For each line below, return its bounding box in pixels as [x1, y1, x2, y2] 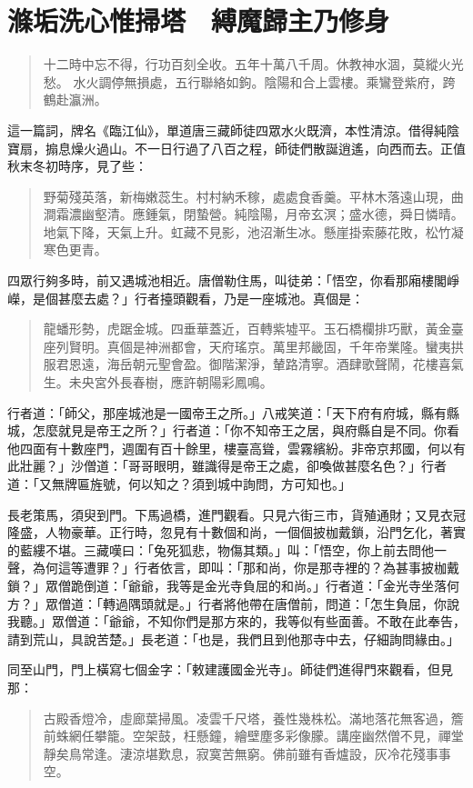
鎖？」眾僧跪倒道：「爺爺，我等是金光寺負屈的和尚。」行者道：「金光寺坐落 [7, 575, 447, 594]
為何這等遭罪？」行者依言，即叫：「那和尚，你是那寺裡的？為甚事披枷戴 [32, 558, 459, 577]
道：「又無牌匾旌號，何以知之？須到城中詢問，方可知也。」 [7, 474, 351, 493]
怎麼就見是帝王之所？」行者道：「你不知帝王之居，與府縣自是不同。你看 [32, 421, 459, 440]
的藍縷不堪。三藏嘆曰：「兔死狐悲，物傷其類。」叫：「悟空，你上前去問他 [7, 540, 434, 559]
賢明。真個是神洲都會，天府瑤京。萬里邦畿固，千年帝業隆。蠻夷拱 [68, 336, 464, 355]
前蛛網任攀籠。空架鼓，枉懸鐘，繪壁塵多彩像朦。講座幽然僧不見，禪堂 [43, 726, 464, 745]
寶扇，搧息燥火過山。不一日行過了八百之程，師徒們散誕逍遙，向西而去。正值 [7, 138, 466, 157]
